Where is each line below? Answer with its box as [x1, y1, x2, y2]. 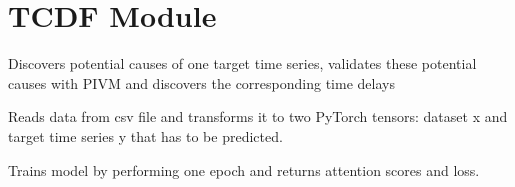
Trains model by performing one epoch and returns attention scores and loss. [8, 159, 480, 180]
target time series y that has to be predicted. [8, 125, 283, 146]
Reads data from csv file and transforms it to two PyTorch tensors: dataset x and [8, 106, 508, 127]
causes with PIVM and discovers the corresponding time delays [8, 72, 395, 93]
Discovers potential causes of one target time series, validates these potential [8, 53, 477, 74]
